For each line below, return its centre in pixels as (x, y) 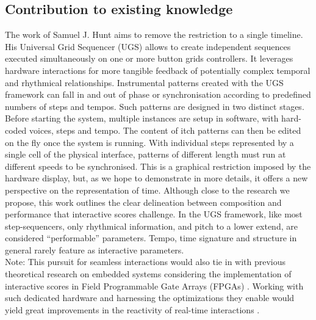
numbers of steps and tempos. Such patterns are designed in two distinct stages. (155, 106)
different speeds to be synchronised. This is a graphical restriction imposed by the (158, 166)
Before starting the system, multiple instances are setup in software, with (142, 118)
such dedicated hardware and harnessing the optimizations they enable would (150, 298)
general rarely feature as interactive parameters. (95, 249)
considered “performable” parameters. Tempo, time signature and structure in (151, 238)
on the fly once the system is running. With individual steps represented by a (149, 142)
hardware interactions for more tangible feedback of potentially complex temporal (158, 70)
